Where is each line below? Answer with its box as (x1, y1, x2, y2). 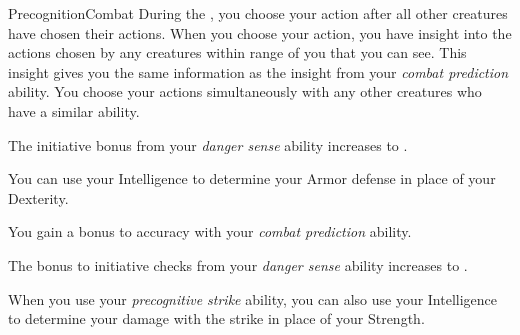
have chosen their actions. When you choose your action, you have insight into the (8, 22, 512, 43)
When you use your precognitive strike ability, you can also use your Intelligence (8, 288, 498, 309)
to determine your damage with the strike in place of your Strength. (8, 308, 425, 329)
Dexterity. (8, 187, 69, 208)
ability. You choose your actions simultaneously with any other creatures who (8, 81, 482, 102)
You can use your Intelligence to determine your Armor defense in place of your (8, 168, 496, 189)
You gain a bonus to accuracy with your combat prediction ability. (8, 221, 412, 242)
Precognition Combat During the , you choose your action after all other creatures (8, 3, 508, 23)
